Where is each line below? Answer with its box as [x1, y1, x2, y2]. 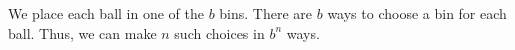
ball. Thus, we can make [8, 22, 157, 43]
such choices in [174, 22, 265, 43]
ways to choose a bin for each [327, 3, 507, 23]
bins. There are [219, 3, 313, 23]
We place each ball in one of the [8, 3, 204, 23]
